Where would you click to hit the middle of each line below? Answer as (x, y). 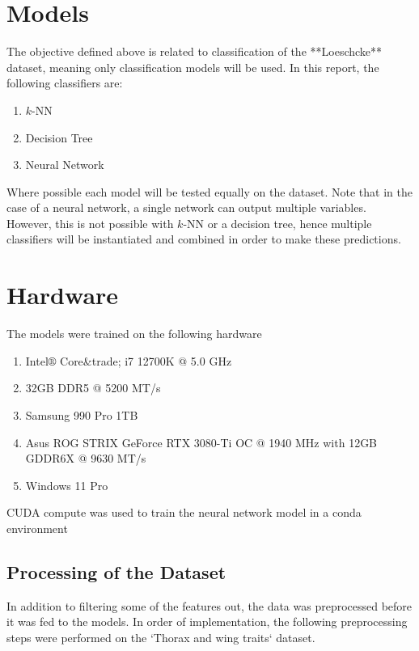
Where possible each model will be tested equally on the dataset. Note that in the (209, 191)
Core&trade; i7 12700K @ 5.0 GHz (146, 360)
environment (37, 528)
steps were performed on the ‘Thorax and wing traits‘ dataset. (161, 637)
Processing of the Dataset (116, 571)
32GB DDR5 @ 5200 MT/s (93, 388)
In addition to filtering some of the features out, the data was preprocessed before (209, 605)
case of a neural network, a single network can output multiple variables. (186, 207)
